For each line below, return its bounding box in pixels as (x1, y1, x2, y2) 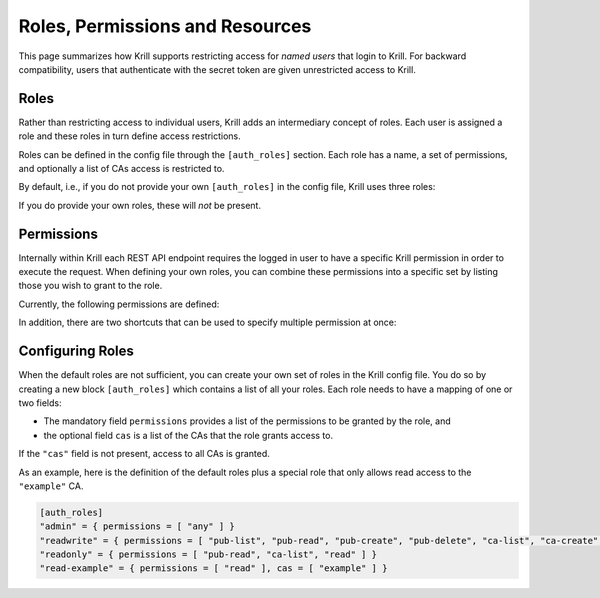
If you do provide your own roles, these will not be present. (18, 199, 262, 211)
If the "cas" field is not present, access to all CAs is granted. (18, 448, 270, 460)
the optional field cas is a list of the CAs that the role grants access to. (43, 429, 334, 441)
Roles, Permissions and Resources (18, 15, 312, 37)
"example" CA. (18, 480, 84, 492)
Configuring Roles (18, 343, 135, 360)
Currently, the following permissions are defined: (18, 298, 220, 310)
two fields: (18, 396, 62, 409)
